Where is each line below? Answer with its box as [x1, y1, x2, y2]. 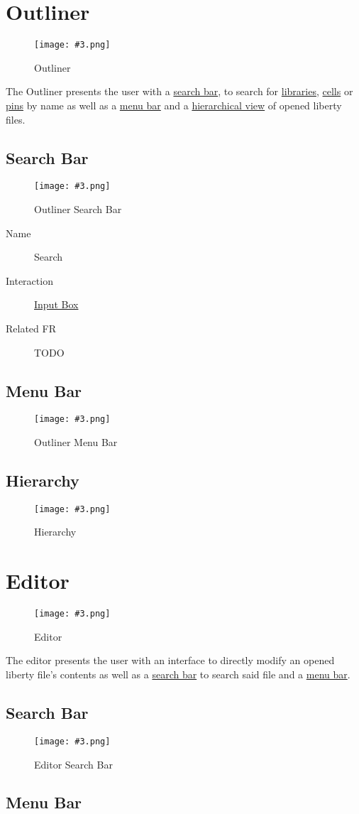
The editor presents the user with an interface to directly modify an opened [6, 653, 335, 668]
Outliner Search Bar [34, 202, 122, 217]
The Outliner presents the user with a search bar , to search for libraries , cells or [6, 84, 353, 99]
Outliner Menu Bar [34, 435, 118, 450]
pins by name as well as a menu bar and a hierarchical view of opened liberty [6, 97, 342, 112]
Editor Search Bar [34, 756, 113, 771]
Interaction [6, 273, 53, 288]
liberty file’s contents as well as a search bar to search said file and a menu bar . [6, 667, 350, 682]
